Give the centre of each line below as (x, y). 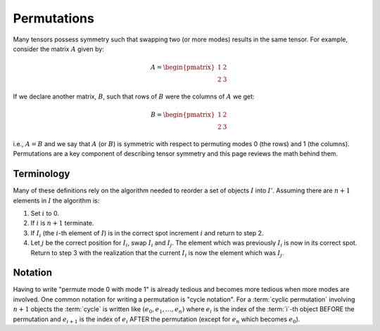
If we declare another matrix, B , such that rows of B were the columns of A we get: (134, 96)
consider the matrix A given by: (59, 48)
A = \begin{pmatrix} (183, 67)
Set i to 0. (45, 213)
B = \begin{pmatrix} (183, 115)
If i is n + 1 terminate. (62, 223)
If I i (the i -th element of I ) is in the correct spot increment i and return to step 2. (147, 234)
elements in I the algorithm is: (56, 200)
